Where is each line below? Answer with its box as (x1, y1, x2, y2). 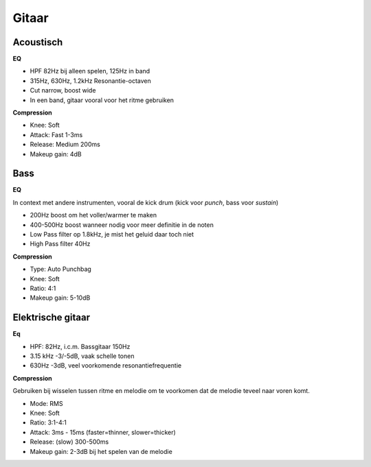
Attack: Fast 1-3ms (30, 130, 83, 139)
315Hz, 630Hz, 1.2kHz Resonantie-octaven (30, 76, 151, 85)
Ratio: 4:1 (30, 285, 56, 292)
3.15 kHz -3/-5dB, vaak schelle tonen (30, 352, 135, 360)
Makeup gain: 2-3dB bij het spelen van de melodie (30, 447, 173, 455)
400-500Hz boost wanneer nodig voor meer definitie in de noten (30, 220, 214, 229)
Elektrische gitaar (12, 312, 91, 324)
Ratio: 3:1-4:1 (30, 418, 67, 427)
